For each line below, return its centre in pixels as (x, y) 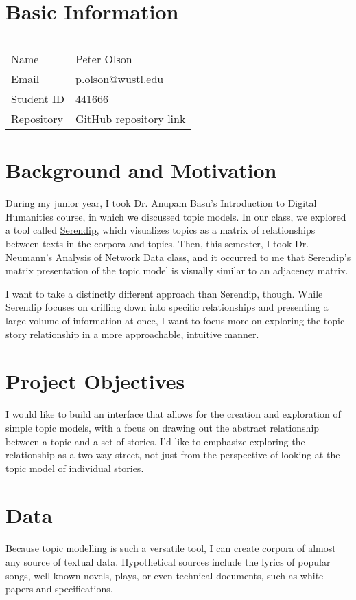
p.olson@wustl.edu (120, 79)
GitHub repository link (131, 119)
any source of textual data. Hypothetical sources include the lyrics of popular (168, 562)
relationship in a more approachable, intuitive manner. (144, 334)
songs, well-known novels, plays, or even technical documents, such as (152, 575)
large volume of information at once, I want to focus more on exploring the (163, 320)
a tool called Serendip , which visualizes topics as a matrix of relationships (161, 230)
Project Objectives (95, 381)
